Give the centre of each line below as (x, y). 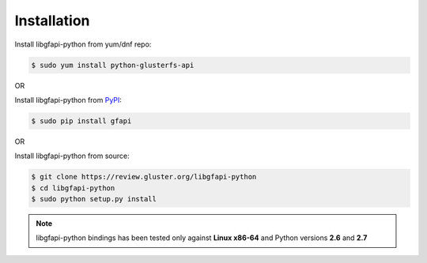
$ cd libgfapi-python (73, 188)
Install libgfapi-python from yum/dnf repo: (83, 44)
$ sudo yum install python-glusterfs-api (113, 65)
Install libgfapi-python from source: (72, 156)
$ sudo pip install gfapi (81, 121)
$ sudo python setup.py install (94, 199)
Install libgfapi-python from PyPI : (68, 100)
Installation (52, 21)
